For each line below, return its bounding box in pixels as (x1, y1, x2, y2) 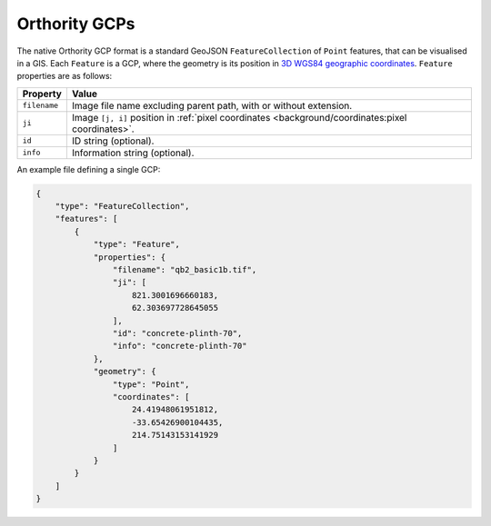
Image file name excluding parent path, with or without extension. (71, 99, 353, 112)
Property (22, 87, 63, 100)
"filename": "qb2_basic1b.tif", (112, 264, 257, 275)
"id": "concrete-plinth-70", (112, 328, 243, 338)
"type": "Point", (112, 379, 190, 390)
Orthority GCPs (16, 14, 135, 34)
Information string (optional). (71, 146, 195, 159)
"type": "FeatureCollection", (55, 201, 190, 212)
